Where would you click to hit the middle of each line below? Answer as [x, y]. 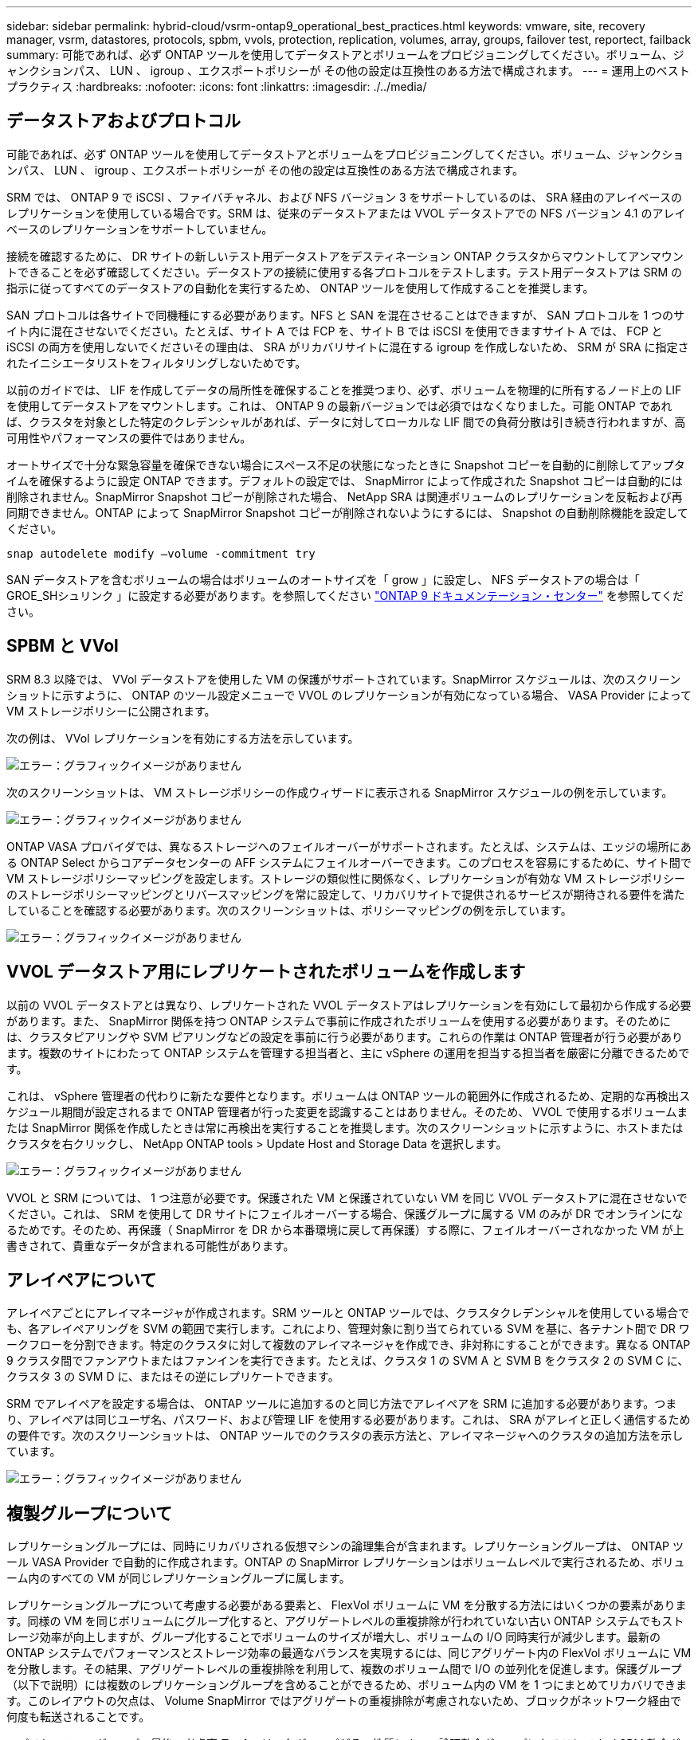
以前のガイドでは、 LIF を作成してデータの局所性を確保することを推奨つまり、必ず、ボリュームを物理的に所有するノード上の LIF [344, 390]
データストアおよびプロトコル [124, 121]
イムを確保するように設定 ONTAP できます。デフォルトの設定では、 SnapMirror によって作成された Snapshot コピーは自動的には [345, 480]
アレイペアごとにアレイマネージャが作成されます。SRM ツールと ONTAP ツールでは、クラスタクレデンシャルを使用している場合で [348, 1313]
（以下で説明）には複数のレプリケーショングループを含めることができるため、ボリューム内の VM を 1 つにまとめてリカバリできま [347, 1685]
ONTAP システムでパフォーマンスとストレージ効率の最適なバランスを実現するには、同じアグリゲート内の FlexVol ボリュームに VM [349, 1653]
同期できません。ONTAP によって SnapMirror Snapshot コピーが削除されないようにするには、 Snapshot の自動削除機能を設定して [347, 512]
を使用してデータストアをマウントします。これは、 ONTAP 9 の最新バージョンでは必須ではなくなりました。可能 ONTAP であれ [339, 406]
